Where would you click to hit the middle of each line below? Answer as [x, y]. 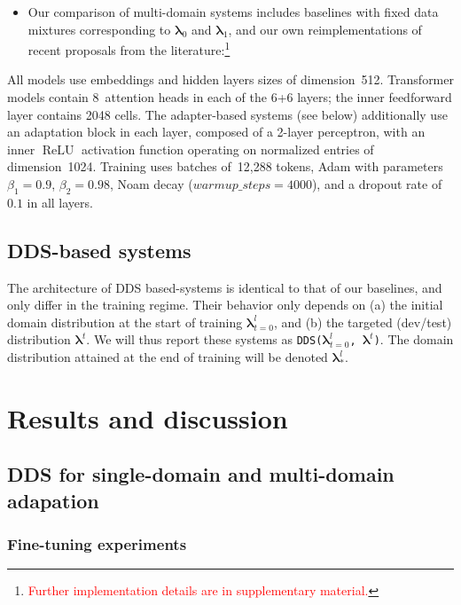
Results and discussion [148, 417]
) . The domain [414, 339]
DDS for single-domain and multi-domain [201, 474]
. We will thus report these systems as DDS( [204, 339]
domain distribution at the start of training [125, 322]
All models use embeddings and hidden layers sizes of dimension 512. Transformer [230, 79]
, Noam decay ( [151, 184]
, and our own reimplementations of [325, 29]
